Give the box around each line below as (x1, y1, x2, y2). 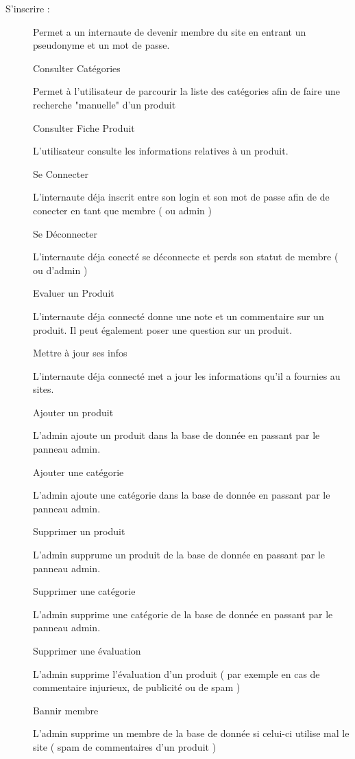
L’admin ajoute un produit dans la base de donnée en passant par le (33, 428, 320, 442)
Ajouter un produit (33, 405, 114, 419)
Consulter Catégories (33, 60, 121, 75)
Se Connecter (33, 166, 88, 181)
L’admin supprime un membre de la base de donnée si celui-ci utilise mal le (33, 726, 350, 740)
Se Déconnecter (33, 226, 97, 240)
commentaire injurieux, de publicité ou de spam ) (33, 680, 241, 694)
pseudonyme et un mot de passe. (33, 38, 170, 52)
